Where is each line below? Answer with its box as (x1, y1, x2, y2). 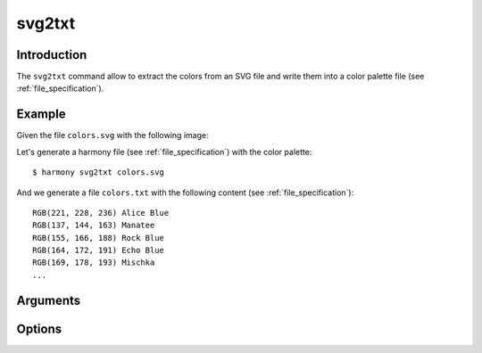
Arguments (16, 292, 81, 308)
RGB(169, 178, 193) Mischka (32, 258, 155, 267)
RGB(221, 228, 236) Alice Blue (32, 208, 170, 218)
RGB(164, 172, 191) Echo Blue (32, 245, 165, 256)
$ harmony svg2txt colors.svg (32, 168, 165, 177)
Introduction (16, 47, 87, 62)
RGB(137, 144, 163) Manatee (32, 220, 155, 231)
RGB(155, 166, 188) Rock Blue (32, 233, 165, 242)
